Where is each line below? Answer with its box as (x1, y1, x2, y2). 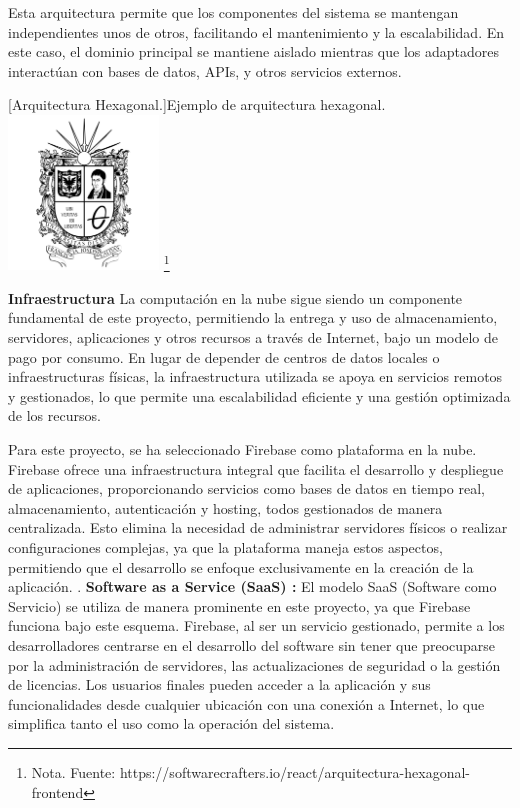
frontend (31, 781, 84, 802)
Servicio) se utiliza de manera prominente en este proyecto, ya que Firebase (8, 595, 471, 616)
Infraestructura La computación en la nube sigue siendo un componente (8, 287, 463, 308)
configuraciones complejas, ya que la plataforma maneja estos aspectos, (8, 537, 443, 558)
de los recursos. (8, 405, 101, 426)
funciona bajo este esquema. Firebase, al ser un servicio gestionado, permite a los (8, 615, 505, 636)
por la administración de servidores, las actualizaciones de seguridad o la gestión (8, 654, 501, 675)
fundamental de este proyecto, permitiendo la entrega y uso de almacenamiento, (8, 307, 498, 328)
